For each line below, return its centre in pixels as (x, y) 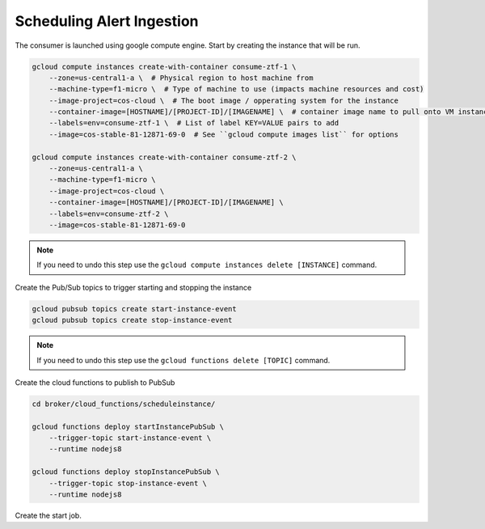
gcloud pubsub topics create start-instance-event (135, 309)
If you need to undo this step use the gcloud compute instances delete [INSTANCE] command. (207, 265)
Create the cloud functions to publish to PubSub (95, 382)
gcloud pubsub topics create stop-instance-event (132, 320)
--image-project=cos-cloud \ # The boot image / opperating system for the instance (224, 100)
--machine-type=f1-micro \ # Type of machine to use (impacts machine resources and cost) (236, 89)
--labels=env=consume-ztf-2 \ (109, 214)
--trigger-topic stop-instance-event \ (128, 483)
